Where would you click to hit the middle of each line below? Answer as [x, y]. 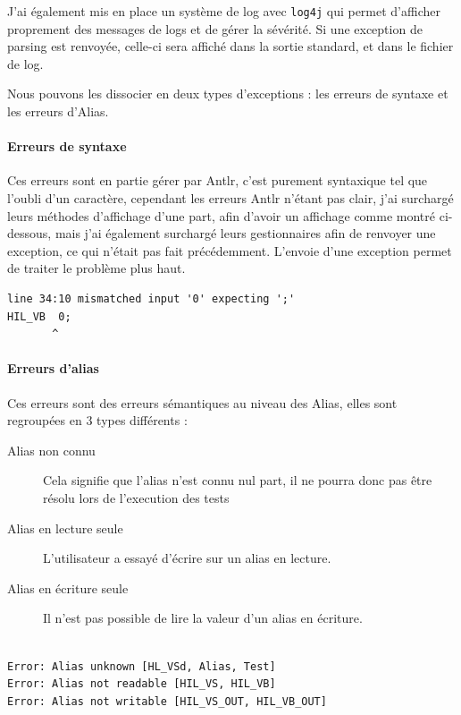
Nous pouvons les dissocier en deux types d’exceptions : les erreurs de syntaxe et [228, 94]
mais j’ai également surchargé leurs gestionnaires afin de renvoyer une [245, 233]
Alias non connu [51, 450]
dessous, [29, 233]
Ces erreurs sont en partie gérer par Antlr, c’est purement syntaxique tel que [218, 180]
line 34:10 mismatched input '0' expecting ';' [151, 298]
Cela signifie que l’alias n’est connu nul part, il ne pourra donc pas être [238, 480]
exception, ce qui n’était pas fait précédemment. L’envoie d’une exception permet [230, 250]
